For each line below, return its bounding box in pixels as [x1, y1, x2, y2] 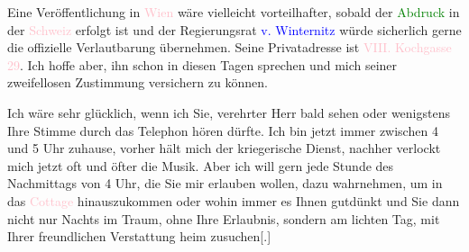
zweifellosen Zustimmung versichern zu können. [7, 73, 268, 92]
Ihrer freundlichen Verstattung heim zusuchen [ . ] [7, 227, 271, 246]
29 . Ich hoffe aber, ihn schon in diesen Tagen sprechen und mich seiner [7, 55, 398, 74]
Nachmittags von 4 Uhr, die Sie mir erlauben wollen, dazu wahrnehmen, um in [7, 174, 443, 193]
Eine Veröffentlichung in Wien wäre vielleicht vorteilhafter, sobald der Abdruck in [7, 3, 460, 21]
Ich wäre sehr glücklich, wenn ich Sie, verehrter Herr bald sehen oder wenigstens [7, 103, 450, 121]
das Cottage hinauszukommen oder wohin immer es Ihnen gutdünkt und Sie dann [7, 191, 460, 210]
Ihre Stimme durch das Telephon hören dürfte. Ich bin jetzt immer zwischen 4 [7, 121, 438, 139]
